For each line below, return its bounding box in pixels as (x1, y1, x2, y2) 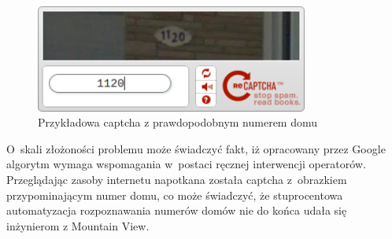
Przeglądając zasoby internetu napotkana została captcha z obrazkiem (6, 171, 347, 188)
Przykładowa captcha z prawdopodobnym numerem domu (38, 114, 318, 131)
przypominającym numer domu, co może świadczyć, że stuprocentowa (6, 186, 343, 203)
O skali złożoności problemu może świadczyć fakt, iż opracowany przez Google (6, 140, 386, 156)
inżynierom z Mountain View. (6, 217, 150, 233)
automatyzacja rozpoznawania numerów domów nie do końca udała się (6, 202, 347, 219)
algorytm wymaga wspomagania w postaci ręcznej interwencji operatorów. (6, 156, 366, 172)
